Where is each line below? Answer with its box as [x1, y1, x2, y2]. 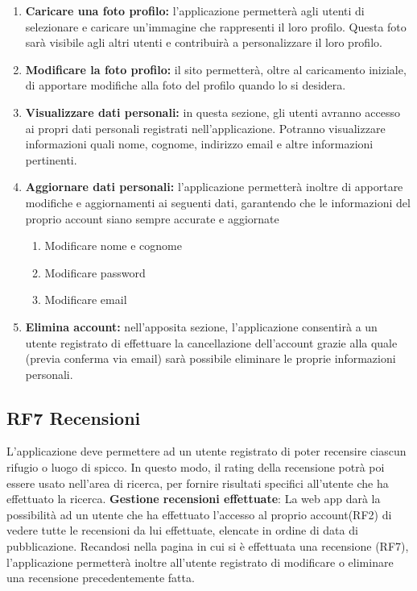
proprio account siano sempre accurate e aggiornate [25, 210, 279, 227]
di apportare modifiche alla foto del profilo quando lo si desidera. [25, 77, 346, 94]
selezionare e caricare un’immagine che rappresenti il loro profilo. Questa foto [25, 18, 407, 35]
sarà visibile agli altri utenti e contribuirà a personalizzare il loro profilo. [25, 34, 382, 51]
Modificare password [44, 264, 146, 281]
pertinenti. [25, 151, 77, 168]
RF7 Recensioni [6, 405, 141, 430]
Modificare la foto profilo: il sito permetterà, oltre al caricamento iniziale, [25, 60, 407, 77]
